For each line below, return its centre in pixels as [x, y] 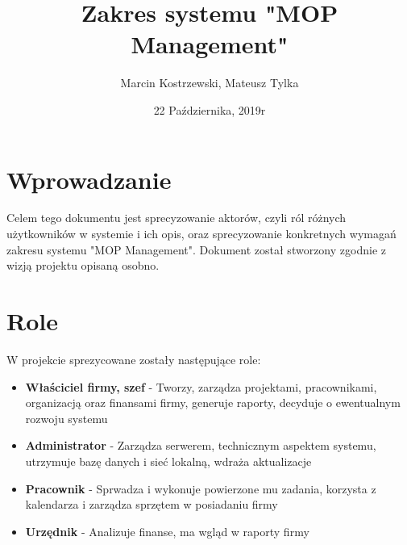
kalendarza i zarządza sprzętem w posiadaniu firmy [152, 504]
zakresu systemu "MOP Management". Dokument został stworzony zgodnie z [196, 249]
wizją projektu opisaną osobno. [83, 265]
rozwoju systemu [66, 418]
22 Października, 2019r [210, 109]
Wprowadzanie [89, 179]
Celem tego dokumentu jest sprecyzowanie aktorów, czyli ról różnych [177, 218]
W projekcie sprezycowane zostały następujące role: [134, 359]
